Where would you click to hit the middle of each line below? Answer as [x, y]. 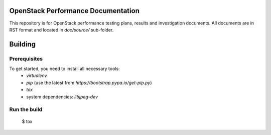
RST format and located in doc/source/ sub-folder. [61, 29]
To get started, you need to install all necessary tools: [64, 69]
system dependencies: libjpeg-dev [62, 96]
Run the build [26, 109]
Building [23, 44]
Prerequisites [26, 58]
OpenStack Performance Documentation [75, 11]
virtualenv [37, 75]
